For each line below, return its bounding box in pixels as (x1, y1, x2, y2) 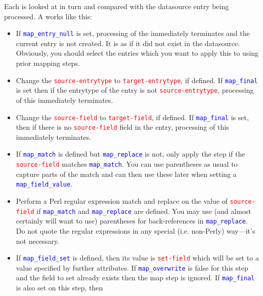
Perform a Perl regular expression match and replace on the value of (16, 196, 228, 206)
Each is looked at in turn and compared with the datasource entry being (4, 1, 229, 11)
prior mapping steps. (16, 58, 80, 68)
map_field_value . (16, 178, 73, 189)
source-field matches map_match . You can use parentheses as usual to (16, 159, 238, 169)
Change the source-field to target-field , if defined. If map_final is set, (16, 112, 249, 122)
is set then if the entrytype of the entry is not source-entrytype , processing (16, 85, 254, 95)
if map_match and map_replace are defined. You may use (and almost (36, 205, 251, 216)
